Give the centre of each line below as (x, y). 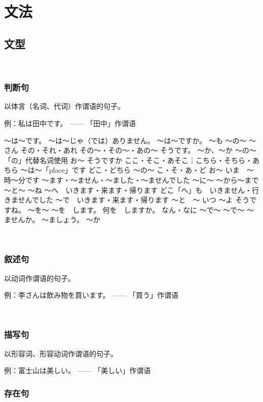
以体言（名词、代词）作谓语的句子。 (64, 106)
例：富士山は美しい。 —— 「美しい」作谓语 (78, 370)
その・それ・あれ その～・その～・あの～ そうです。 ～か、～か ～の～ (138, 150)
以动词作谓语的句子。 (40, 278)
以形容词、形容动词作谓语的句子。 (61, 353)
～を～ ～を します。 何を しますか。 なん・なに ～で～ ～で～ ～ (141, 209)
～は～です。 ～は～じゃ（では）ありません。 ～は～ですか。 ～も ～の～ (125, 140)
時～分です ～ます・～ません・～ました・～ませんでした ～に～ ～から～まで (131, 179)
